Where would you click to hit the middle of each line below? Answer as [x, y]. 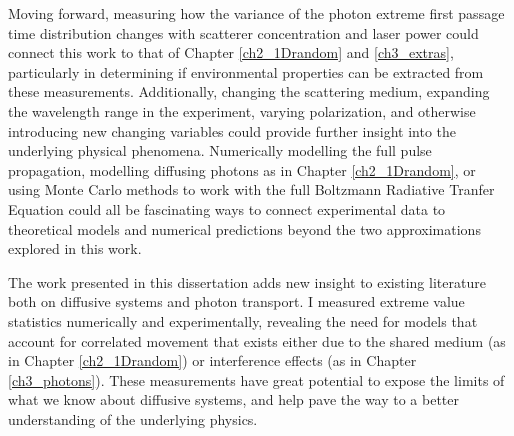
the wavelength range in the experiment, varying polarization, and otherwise [242, 110]
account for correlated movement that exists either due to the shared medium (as [257, 340]
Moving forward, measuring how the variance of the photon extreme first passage [256, 13]
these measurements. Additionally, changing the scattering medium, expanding [249, 91]
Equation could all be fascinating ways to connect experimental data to [227, 208]
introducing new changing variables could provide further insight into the [232, 130]
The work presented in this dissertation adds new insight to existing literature [247, 281]
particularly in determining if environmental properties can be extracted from [246, 71]
